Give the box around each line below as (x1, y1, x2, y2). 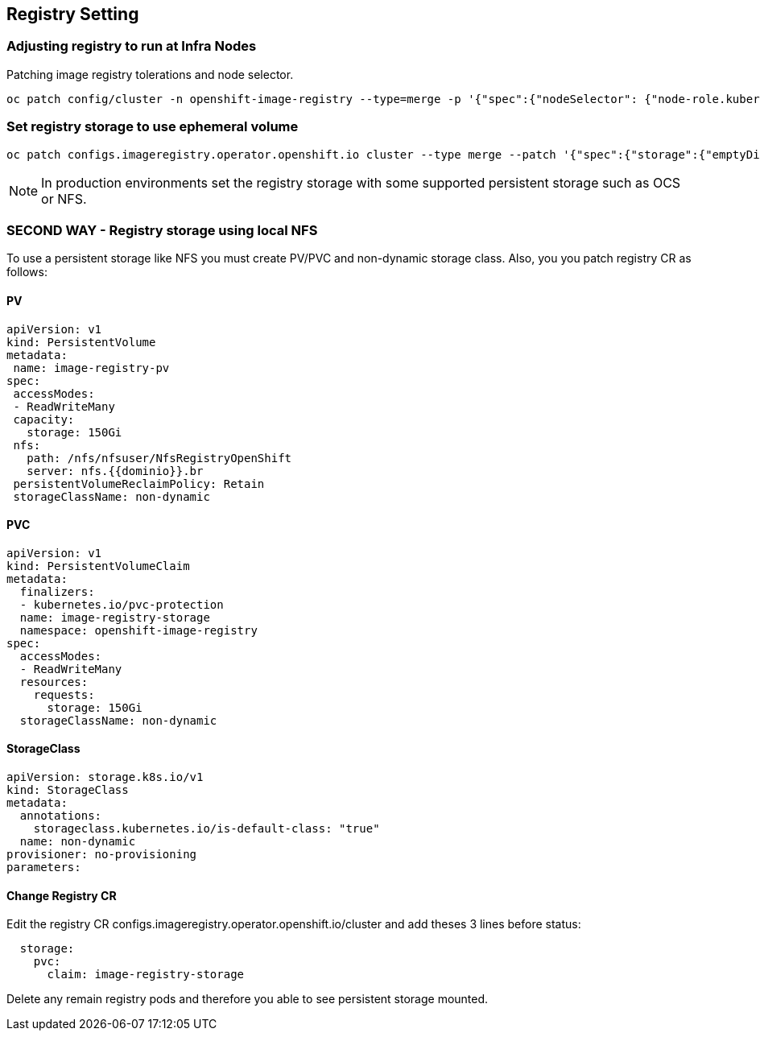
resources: (19, 675, 89, 688)
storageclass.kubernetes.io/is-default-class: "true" (33, 821, 380, 835)
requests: (33, 688, 95, 701)
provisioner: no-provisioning (6, 847, 197, 861)
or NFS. (41, 190, 87, 207)
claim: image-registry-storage (47, 968, 245, 981)
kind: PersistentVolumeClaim (6, 559, 190, 572)
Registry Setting (6, 4, 139, 24)
